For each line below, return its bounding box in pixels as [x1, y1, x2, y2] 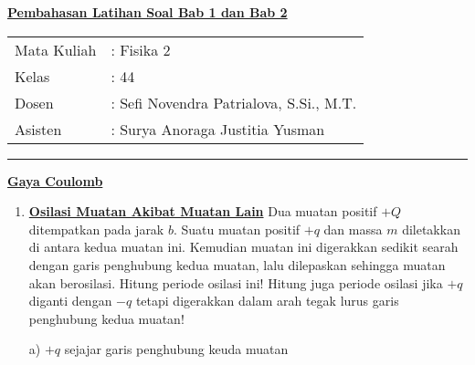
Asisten [15, 118, 62, 140]
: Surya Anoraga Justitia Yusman [111, 118, 325, 140]
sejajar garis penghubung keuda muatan [64, 339, 289, 359]
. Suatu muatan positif [173, 219, 301, 238]
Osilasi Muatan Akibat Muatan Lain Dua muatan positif [28, 202, 377, 221]
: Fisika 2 [111, 38, 171, 60]
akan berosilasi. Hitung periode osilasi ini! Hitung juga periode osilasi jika [28, 273, 443, 292]
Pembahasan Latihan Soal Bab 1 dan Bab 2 [7, 3, 288, 21]
